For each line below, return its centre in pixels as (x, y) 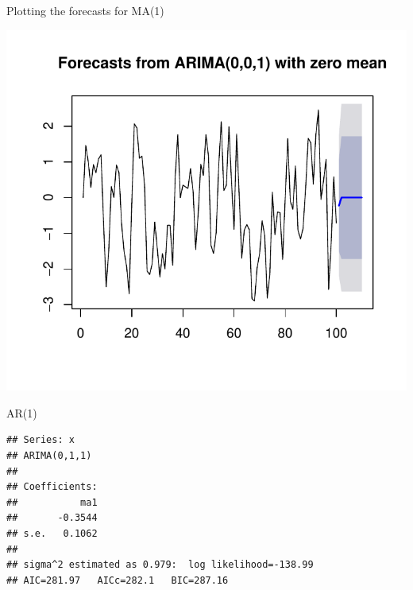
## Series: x (41, 440)
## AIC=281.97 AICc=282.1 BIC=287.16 (118, 580)
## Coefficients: (52, 487)
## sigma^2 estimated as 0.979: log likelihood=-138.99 (160, 565)
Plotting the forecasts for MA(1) (85, 10)
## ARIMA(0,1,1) (49, 455)
